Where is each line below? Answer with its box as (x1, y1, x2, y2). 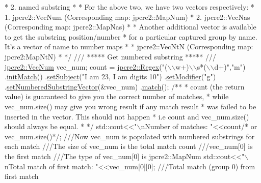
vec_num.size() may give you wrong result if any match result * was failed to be (5, 101, 256, 111)
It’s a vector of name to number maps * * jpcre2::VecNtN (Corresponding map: (5, 41, 253, 52)
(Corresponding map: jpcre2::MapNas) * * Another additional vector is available (5, 21, 256, 32)
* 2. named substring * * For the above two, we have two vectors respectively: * (5, 2, 254, 12)
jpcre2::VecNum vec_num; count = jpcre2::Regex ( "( (5, 61, 168, 72)
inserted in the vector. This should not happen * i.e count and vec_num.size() (5, 111, 249, 121)
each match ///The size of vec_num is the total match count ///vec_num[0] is (5, 141, 253, 151)
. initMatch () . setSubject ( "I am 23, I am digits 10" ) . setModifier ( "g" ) (5, 71, 216, 82)
